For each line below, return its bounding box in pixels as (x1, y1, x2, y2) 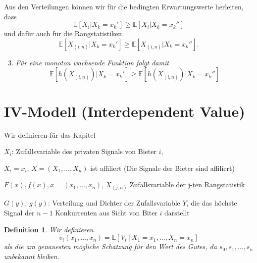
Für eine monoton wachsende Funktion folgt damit (15, 57, 169, 67)
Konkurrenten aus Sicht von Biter (55, 208, 157, 218)
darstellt (164, 208, 190, 218)
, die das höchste (186, 198, 237, 208)
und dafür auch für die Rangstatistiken (4, 28, 122, 39)
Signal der (4, 208, 35, 218)
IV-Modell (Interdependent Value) (4, 101, 245, 121)
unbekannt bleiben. (4, 251, 59, 261)
